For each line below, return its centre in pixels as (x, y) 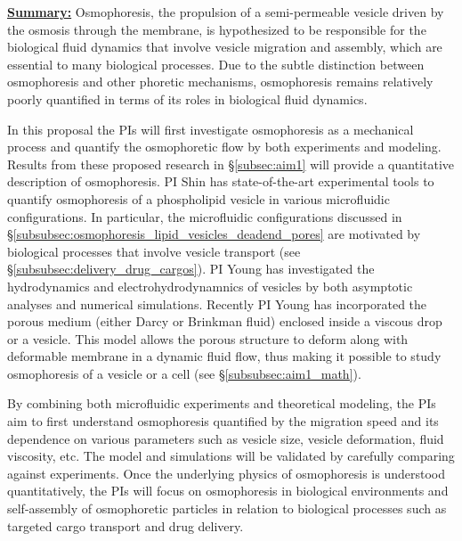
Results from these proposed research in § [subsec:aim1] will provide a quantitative (231, 164)
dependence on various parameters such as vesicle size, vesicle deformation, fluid (226, 438)
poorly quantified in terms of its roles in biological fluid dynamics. (187, 98)
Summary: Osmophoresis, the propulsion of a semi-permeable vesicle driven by (226, 12)
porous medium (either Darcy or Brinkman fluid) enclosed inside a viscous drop (225, 321)
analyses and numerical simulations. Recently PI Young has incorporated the (217, 303)
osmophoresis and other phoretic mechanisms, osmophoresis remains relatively (220, 82)
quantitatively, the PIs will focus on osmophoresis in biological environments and (228, 491)
